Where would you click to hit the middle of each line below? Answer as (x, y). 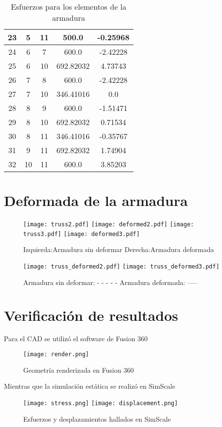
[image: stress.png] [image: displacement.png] (101, 403)
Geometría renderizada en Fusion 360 (79, 370)
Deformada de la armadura (96, 200)
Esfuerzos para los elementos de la (69, 7)
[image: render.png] (56, 354)
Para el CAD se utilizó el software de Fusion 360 (76, 339)
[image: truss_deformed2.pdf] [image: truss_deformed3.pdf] (121, 267)
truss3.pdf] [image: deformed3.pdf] (81, 234)
